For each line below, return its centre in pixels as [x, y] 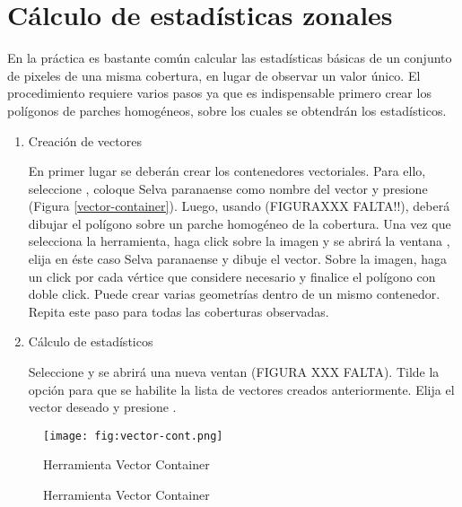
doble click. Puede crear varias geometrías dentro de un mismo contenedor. [234, 294]
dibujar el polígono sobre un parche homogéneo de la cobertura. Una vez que [240, 223]
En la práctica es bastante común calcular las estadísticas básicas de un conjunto [230, 58]
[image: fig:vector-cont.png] [133, 436]
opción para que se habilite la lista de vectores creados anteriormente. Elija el [241, 389]
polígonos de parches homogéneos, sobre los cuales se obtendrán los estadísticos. [227, 110]
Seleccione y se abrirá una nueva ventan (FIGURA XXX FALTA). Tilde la [234, 372]
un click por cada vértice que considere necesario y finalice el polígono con [232, 276]
